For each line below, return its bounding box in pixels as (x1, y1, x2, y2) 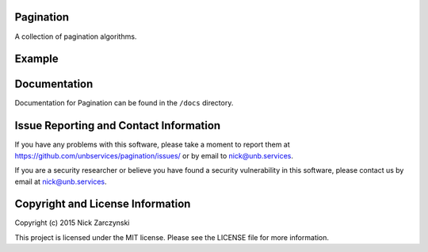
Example (14, 52, 59, 66)
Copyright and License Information (14, 197, 191, 211)
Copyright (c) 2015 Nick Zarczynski (14, 218, 130, 227)
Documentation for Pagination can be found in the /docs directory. (14, 98, 234, 108)
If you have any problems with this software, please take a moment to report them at (14, 139, 291, 150)
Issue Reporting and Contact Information (14, 119, 221, 132)
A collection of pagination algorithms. (14, 32, 137, 41)
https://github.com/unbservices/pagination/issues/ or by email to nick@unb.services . (14, 151, 293, 160)
